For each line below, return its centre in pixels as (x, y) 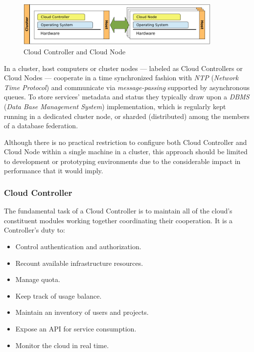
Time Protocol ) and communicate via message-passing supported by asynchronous (127, 87)
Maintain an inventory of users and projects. (82, 312)
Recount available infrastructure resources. (79, 263)
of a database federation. (41, 126)
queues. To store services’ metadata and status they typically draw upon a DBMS (127, 97)
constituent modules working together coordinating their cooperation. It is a (118, 220)
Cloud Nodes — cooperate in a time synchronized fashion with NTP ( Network (121, 78)
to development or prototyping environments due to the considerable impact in (122, 161)
